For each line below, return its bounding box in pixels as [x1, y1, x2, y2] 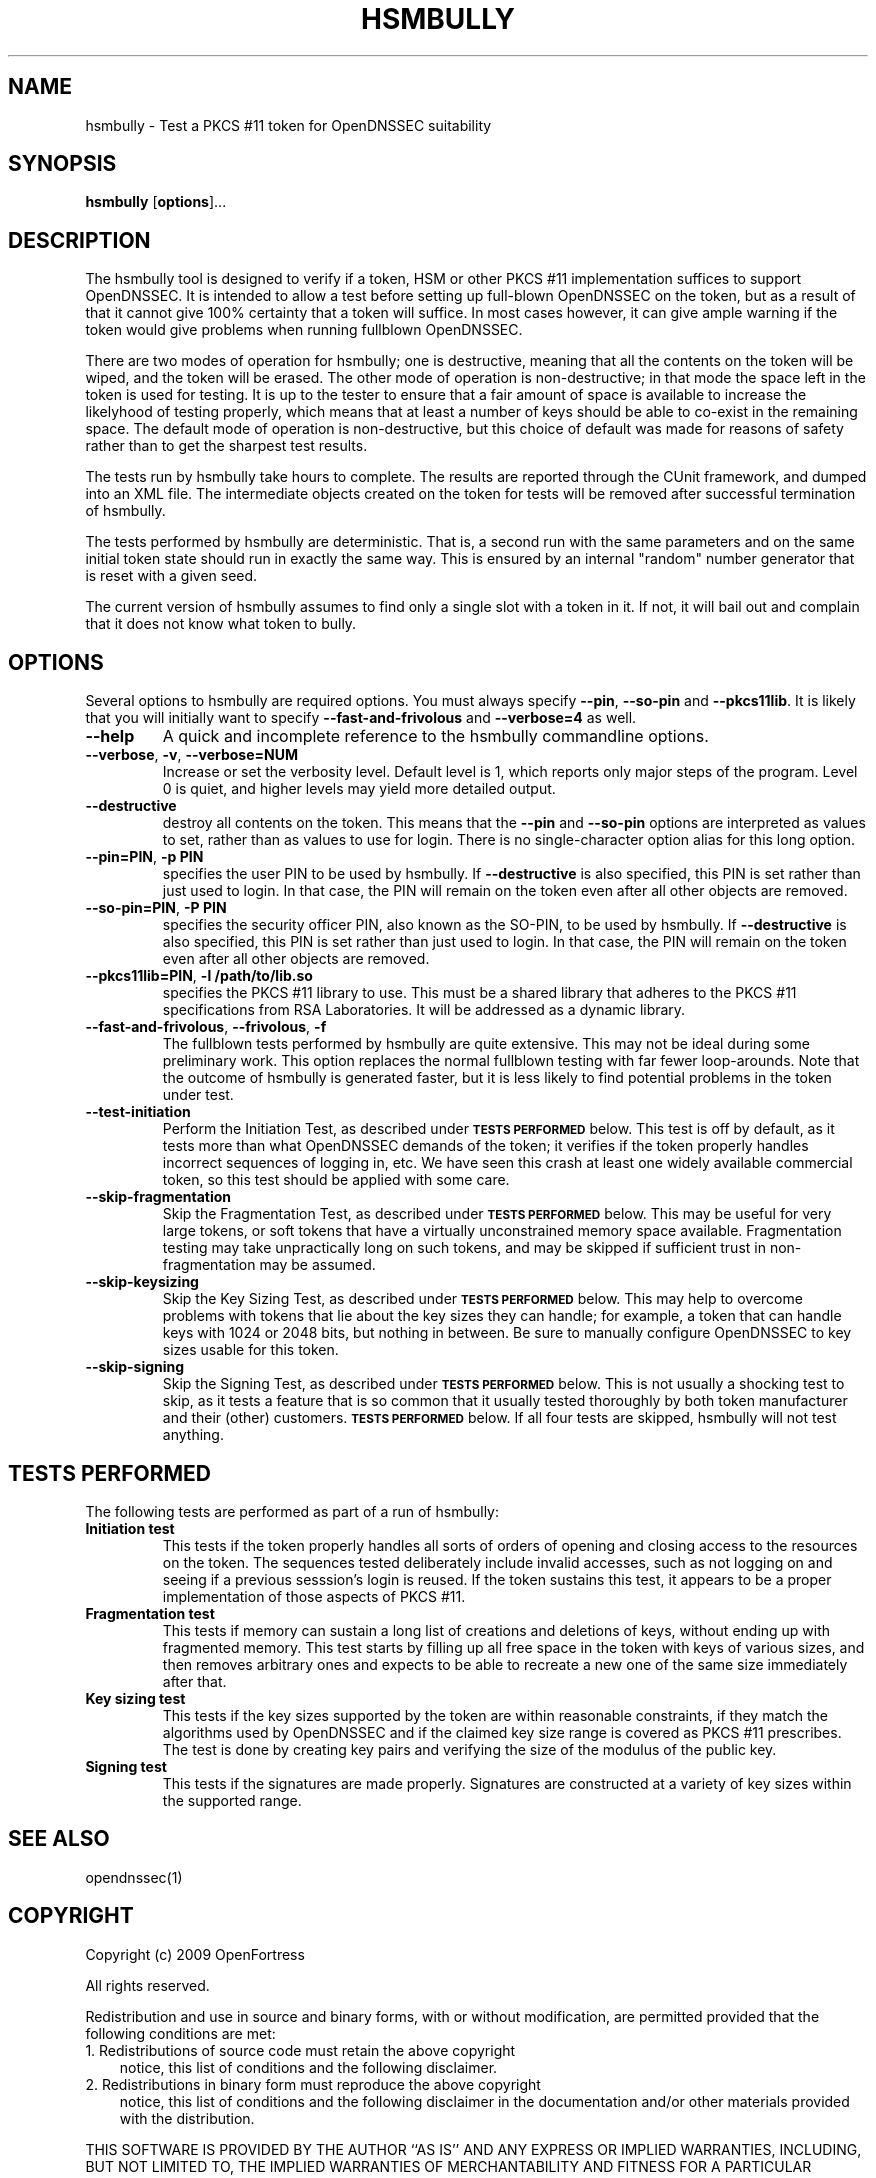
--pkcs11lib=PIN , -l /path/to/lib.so [85, 967, 313, 985]
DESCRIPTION [8, 227, 151, 253]
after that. [162, 1672, 227, 1690]
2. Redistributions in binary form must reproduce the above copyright [85, 2075, 541, 2093]
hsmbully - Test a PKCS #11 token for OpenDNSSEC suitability [85, 116, 492, 134]
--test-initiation [85, 1103, 191, 1121]
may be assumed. [259, 1256, 376, 1274]
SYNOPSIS [8, 151, 117, 177]
